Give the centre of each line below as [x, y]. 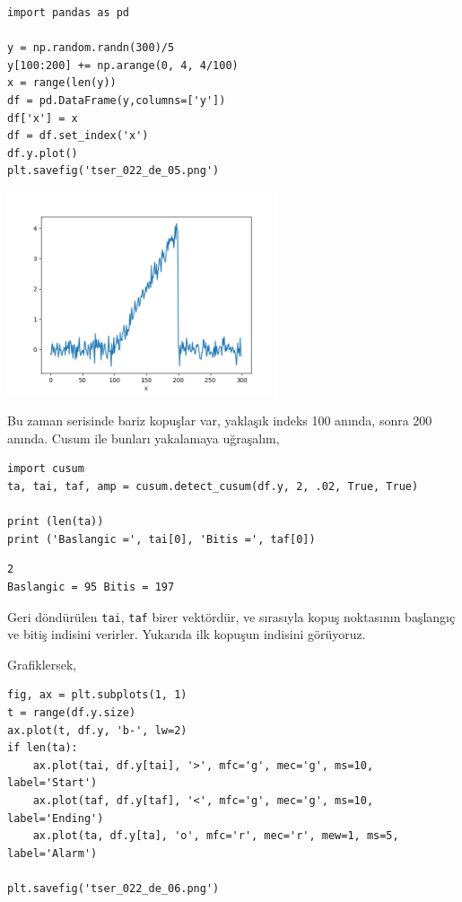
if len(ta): [43, 748]
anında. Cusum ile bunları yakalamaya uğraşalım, [144, 438]
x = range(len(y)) [62, 83]
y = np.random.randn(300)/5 [91, 48]
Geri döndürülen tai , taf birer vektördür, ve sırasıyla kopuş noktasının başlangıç [231, 616]
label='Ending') [56, 818]
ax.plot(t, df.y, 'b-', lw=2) [97, 730]
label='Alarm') [52, 853]
